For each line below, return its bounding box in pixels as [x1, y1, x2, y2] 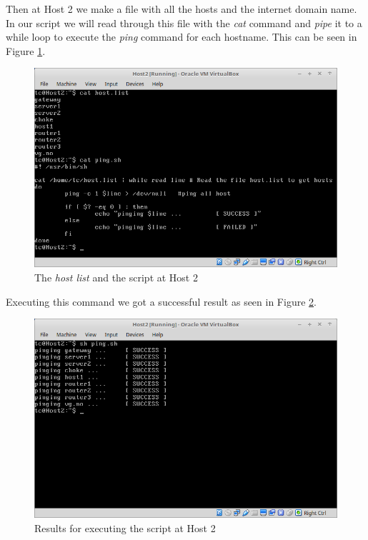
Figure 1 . [6, 43, 46, 58]
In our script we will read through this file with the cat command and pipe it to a [6, 15, 362, 30]
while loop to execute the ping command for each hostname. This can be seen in [6, 29, 357, 44]
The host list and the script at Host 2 [34, 269, 198, 284]
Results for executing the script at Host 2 [34, 520, 216, 535]
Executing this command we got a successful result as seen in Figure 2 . [6, 294, 317, 309]
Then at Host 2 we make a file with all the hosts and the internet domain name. [6, 1, 357, 16]
